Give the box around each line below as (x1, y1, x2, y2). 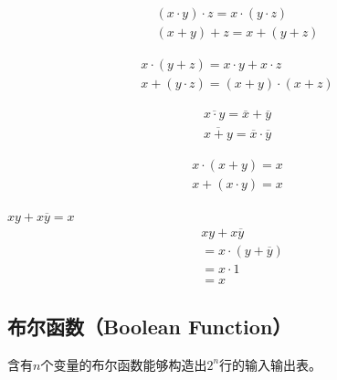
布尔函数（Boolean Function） (7, 312, 292, 341)
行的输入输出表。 (219, 354, 322, 374)
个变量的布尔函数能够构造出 (40, 354, 207, 374)
